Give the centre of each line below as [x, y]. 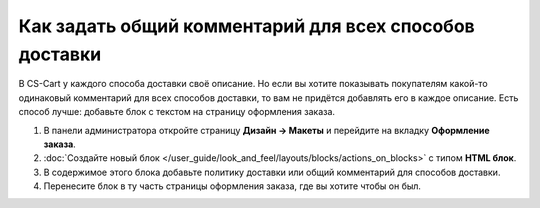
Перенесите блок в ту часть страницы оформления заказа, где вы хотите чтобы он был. [232, 186]
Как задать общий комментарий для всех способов [246, 26]
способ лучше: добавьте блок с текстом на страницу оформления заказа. [176, 112]
